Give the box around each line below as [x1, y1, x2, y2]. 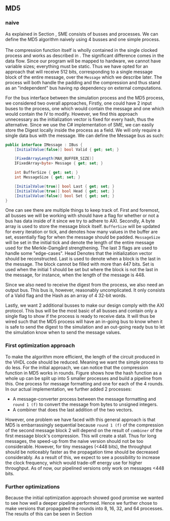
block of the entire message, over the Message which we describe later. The [5, 74, 162, 80]
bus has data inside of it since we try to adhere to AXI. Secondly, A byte [5, 218, 155, 224]
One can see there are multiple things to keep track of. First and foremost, [5, 207, 160, 213]
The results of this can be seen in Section [5, 511, 92, 517]
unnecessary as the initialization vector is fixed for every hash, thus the [5, 116, 154, 122]
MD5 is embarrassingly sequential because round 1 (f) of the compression [5, 421, 164, 428]
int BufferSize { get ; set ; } [14, 170, 79, 175]
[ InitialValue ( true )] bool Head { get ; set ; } [14, 188, 115, 193]
